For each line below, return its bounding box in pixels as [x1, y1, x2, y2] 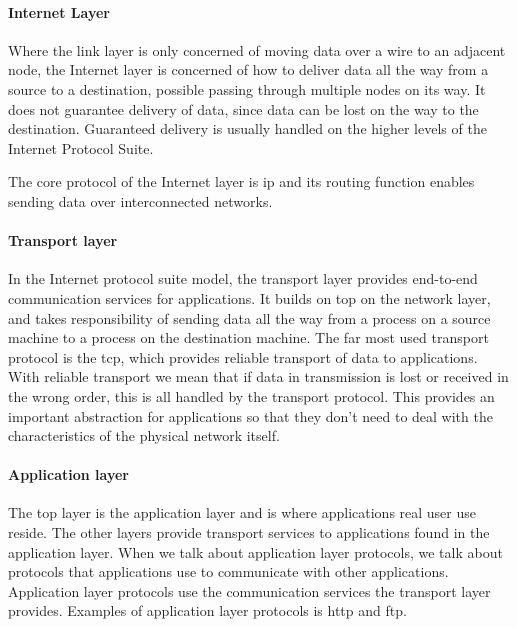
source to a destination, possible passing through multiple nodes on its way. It [8, 78, 486, 99]
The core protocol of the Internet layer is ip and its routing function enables [8, 171, 475, 192]
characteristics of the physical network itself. [8, 425, 280, 446]
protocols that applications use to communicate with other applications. [8, 561, 449, 582]
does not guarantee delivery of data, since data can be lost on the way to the [8, 98, 479, 119]
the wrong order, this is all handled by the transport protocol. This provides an [8, 385, 495, 406]
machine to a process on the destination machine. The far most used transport [8, 327, 489, 348]
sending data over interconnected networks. [8, 190, 273, 211]
